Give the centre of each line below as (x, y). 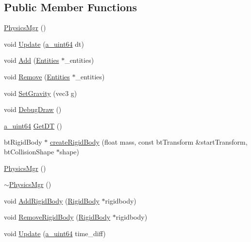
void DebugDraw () (33, 109)
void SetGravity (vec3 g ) (41, 93)
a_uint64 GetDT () (33, 125)
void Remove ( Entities (37, 76)
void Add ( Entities (32, 60)
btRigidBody (23, 142)
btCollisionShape (29, 151)
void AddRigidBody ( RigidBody (52, 200)
